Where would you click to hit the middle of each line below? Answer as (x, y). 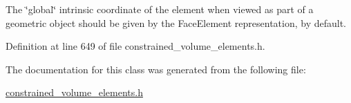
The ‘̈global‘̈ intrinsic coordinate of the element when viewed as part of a (160, 9)
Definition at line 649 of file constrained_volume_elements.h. (135, 46)
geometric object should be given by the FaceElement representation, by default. (176, 22)
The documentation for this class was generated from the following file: (156, 69)
